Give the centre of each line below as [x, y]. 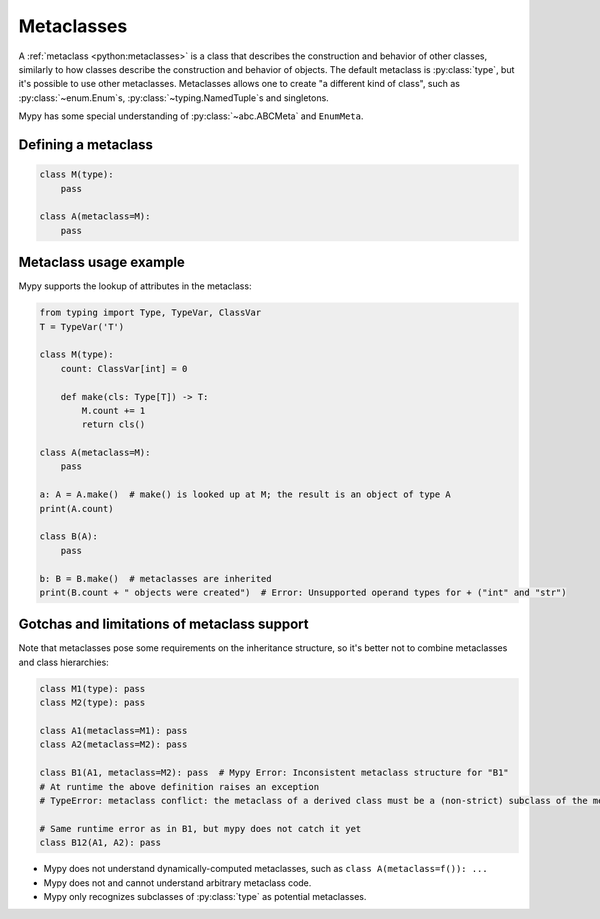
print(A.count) [76, 508]
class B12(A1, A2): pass [100, 843]
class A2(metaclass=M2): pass [113, 744]
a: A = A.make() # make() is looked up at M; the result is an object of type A [245, 494]
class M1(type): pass [92, 688]
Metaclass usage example [101, 262]
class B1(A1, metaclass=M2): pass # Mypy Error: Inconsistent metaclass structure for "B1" [274, 773]
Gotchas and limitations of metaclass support [163, 624]
